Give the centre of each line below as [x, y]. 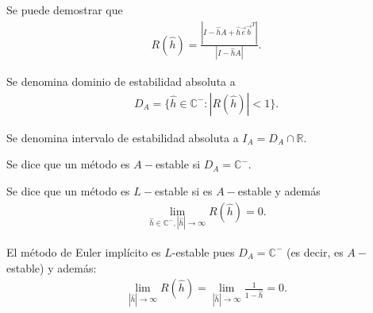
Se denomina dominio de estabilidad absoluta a [121, 81]
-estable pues [203, 251]
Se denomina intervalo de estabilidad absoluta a [123, 137]
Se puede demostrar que [65, 10]
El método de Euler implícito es [84, 251]
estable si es [183, 191]
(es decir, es [315, 251]
